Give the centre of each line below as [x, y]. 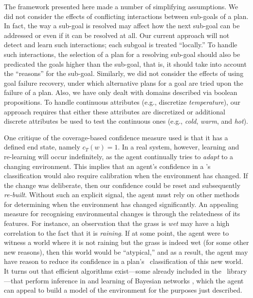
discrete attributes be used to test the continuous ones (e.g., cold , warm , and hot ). [126, 121]
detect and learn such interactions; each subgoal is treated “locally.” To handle [121, 45]
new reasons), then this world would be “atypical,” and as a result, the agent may [126, 251]
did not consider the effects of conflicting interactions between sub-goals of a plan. [126, 16]
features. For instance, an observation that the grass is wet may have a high [117, 223]
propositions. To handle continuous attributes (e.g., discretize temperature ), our [122, 102]
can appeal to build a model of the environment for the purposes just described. [123, 290]
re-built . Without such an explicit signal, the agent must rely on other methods [122, 195]
